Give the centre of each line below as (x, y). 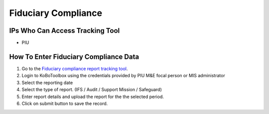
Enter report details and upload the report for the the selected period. (93, 97)
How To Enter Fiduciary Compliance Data (74, 57)
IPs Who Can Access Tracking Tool (65, 31)
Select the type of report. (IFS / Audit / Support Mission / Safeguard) (92, 90)
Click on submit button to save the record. (65, 103)
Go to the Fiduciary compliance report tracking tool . (75, 68)
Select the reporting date (47, 83)
